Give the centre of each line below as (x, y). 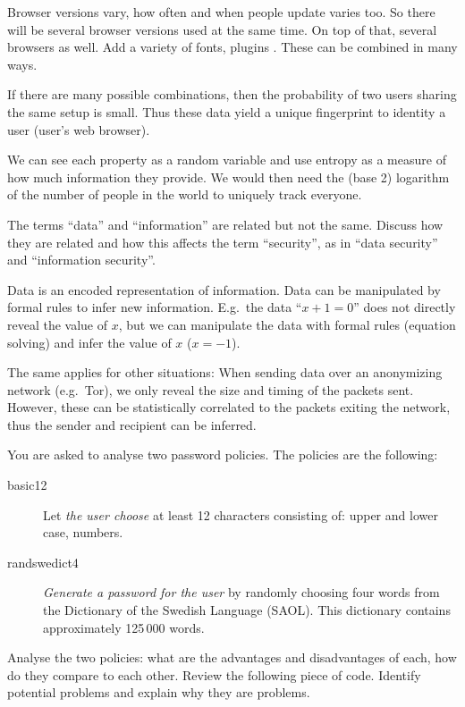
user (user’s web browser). (79, 129)
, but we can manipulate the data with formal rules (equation (287, 324)
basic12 (27, 485)
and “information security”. (81, 260)
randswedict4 (43, 562)
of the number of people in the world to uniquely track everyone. (185, 194)
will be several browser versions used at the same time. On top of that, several (222, 29)
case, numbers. (83, 532)
